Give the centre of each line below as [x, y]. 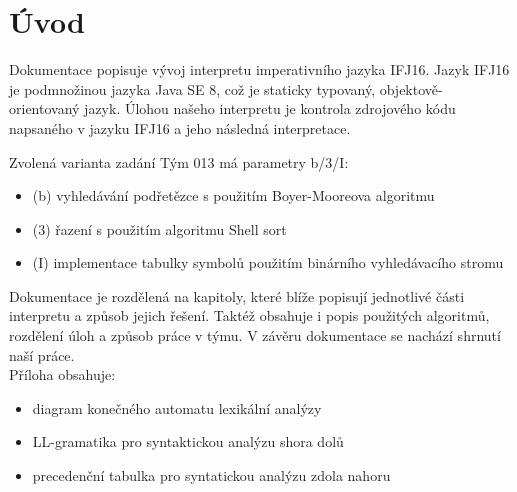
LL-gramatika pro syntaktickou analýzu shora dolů [188, 441]
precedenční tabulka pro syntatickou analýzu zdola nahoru [211, 475]
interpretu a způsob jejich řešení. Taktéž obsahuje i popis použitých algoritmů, [249, 315]
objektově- [411, 88]
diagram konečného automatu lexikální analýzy [177, 407]
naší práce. [42, 354]
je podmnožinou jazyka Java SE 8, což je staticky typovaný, [192, 88]
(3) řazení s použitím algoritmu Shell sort [159, 228]
